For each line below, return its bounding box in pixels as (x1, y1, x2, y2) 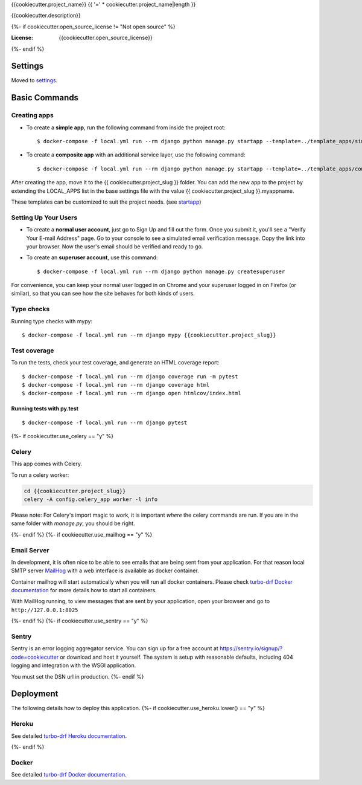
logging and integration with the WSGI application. (11, 662, 136, 669)
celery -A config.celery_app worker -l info (24, 496, 158, 503)
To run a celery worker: (11, 471, 69, 479)
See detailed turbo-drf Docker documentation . (11, 771, 127, 778)
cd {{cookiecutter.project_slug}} (24, 487, 126, 494)
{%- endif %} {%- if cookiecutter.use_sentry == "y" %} (11, 617, 148, 625)
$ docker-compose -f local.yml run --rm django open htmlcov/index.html (22, 390, 241, 397)
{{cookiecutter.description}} (11, 12, 81, 19)
